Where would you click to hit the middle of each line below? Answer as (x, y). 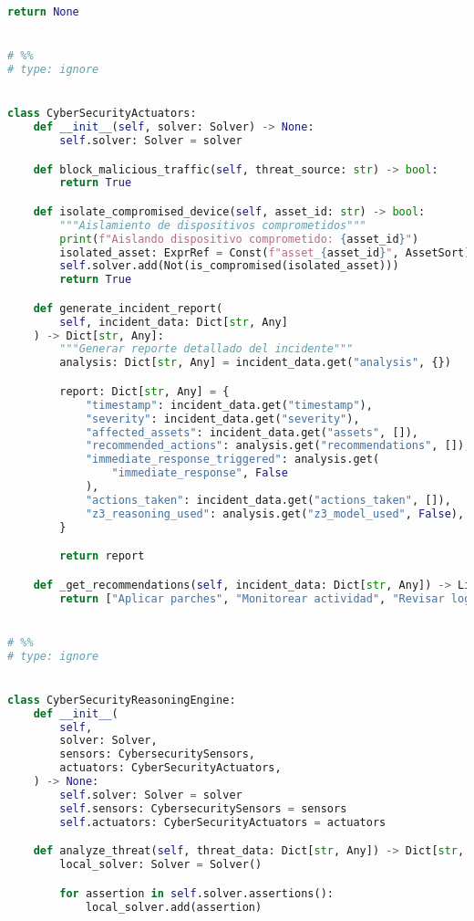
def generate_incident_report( (128, 308)
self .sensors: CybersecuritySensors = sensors (203, 808)
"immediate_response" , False (200, 473)
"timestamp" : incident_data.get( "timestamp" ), (229, 405)
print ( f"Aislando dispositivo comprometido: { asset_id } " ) (239, 239)
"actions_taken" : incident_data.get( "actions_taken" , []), (268, 500)
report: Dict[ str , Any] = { (144, 391)
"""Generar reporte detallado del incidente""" (206, 349)
